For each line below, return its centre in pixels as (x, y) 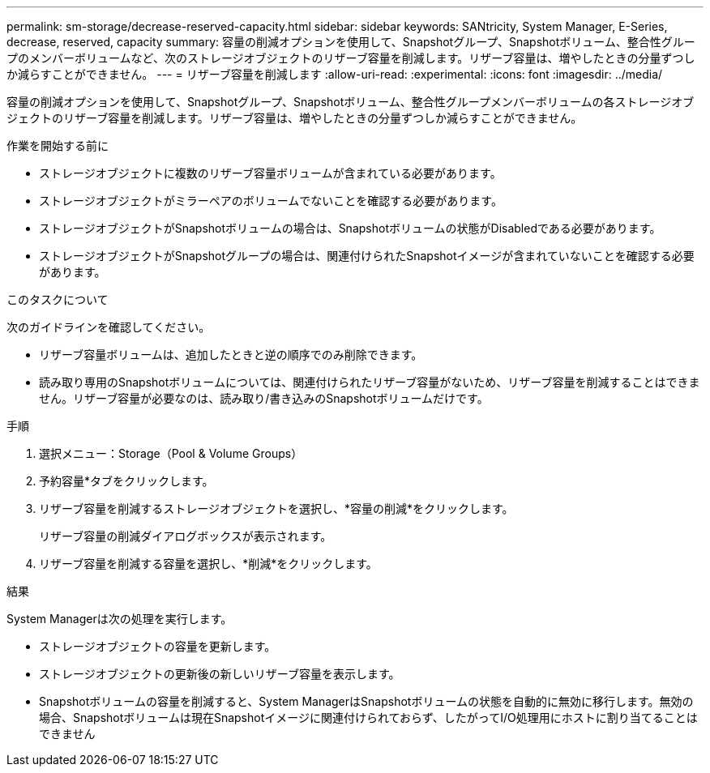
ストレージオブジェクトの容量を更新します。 (158, 646)
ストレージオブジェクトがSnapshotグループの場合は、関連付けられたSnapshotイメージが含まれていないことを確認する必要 (367, 256)
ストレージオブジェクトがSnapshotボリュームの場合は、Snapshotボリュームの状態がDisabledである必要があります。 (350, 228)
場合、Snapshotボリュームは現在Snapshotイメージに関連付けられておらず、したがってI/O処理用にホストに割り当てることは (368, 717)
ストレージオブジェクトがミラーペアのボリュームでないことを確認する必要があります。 (271, 201)
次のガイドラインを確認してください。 (109, 327)
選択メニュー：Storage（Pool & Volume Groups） (171, 453)
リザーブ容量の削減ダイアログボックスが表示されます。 (186, 536)
